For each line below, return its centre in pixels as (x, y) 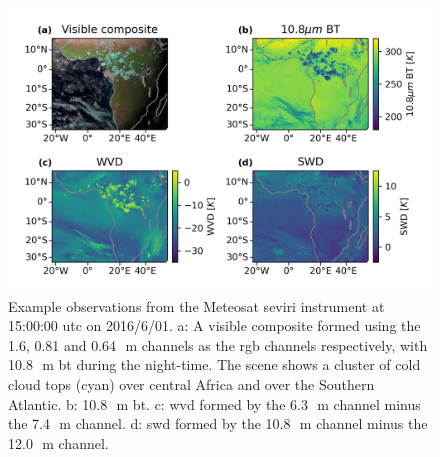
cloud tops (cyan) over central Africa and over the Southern (191, 384)
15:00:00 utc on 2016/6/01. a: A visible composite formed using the (214, 325)
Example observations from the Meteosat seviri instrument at (196, 305)
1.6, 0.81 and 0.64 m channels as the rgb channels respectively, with (218, 344)
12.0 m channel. (58, 442)
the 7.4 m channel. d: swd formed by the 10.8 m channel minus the (218, 423)
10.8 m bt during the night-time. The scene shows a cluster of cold (214, 364)
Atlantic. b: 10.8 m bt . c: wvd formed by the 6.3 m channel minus (214, 403)
